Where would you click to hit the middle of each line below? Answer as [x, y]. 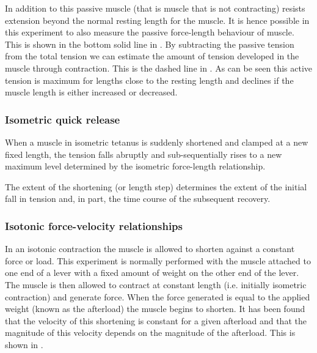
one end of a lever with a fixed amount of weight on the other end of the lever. [152, 273]
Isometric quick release [63, 119]
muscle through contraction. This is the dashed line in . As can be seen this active [159, 68]
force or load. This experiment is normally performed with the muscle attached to [158, 260]
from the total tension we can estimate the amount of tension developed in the [152, 56]
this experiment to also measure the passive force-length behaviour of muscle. [150, 32]
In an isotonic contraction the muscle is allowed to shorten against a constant [150, 249]
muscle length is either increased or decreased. [91, 92]
